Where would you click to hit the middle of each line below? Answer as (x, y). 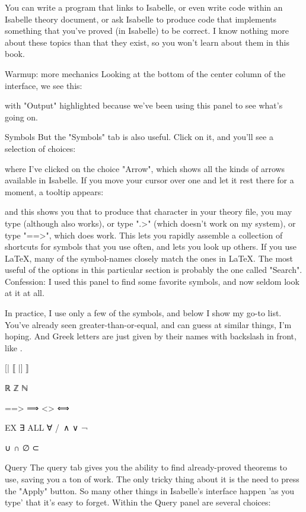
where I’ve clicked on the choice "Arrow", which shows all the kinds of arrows (145, 168)
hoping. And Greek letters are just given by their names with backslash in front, (151, 336)
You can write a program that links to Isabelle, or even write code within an (144, 7)
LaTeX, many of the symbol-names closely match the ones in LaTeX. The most (149, 258)
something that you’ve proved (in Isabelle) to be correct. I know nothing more (147, 31)
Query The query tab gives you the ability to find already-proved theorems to (146, 467)
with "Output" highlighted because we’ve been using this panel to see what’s (144, 105)
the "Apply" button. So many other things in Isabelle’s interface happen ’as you (150, 490)
